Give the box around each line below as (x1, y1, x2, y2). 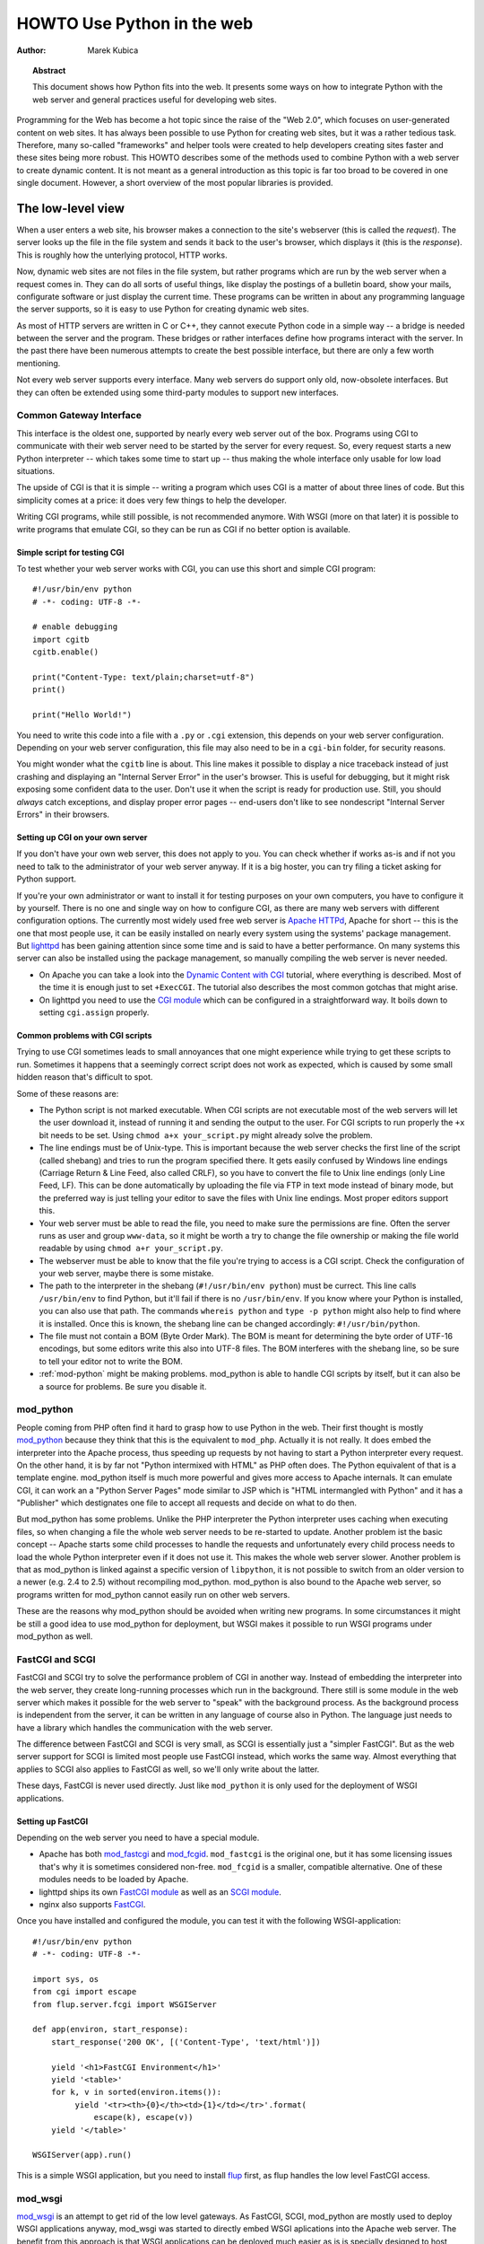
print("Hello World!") (32, 710, 133, 720)
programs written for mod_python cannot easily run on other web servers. (16, 1589, 290, 1600)
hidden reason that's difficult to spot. (16, 1072, 153, 1083)
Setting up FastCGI (16, 1816, 89, 1827)
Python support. (16, 873, 76, 884)
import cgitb (32, 634, 90, 644)
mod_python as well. (16, 1630, 93, 1642)
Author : (16, 45, 47, 56)
